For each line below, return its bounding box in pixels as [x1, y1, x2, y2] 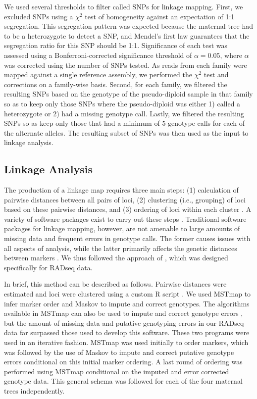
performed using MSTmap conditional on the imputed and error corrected [4, 366, 229, 376]
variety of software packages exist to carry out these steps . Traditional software [4, 213, 247, 224]
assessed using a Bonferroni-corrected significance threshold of [4, 50, 192, 60]
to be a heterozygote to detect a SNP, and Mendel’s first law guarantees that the [4, 30, 250, 41]
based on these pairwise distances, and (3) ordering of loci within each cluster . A [4, 204, 252, 214]
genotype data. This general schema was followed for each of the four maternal [4, 376, 243, 386]
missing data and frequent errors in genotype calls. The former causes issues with [4, 233, 251, 244]
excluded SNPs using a [4, 11, 73, 21]
